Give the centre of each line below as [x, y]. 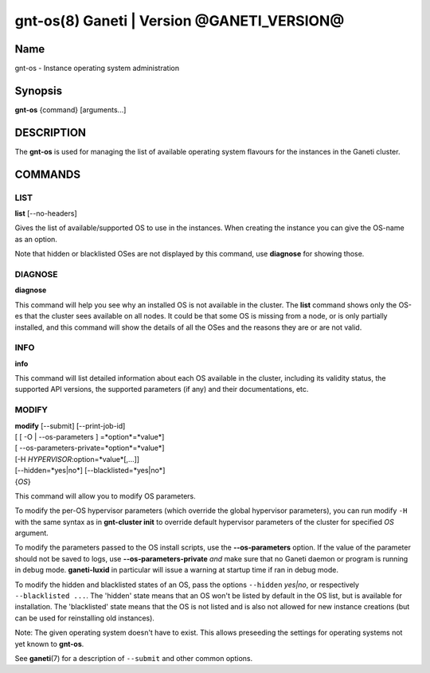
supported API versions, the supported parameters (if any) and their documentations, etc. [162, 389]
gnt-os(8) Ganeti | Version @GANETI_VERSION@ [180, 21]
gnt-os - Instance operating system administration [97, 68]
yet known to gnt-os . [49, 644]
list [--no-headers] [46, 213]
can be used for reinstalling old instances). [85, 618]
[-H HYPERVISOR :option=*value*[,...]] [77, 459]
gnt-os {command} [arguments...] [70, 110]
